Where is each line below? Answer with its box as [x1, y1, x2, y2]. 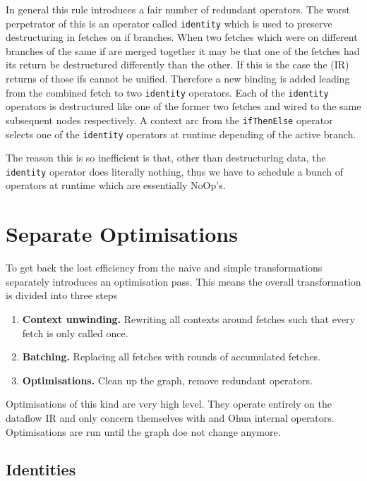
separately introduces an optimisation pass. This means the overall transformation [6, 274, 361, 288]
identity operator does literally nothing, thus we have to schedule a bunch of [6, 164, 344, 178]
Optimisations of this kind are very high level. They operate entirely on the [6, 396, 332, 411]
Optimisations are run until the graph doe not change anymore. [6, 424, 281, 439]
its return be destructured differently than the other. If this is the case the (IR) [6, 57, 349, 72]
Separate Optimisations [6, 219, 238, 248]
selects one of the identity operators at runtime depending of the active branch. [6, 126, 356, 141]
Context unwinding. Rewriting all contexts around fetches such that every [22, 311, 355, 326]
